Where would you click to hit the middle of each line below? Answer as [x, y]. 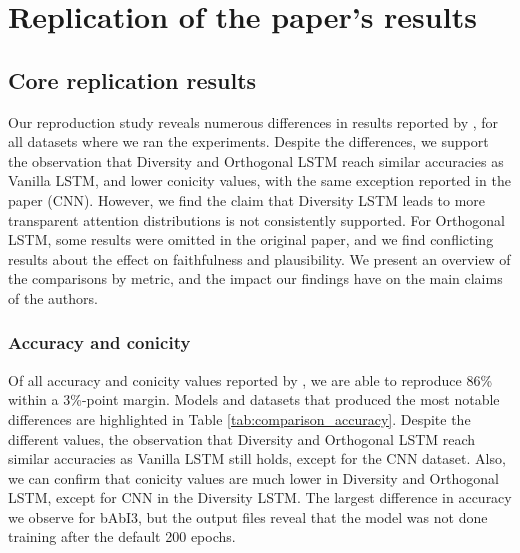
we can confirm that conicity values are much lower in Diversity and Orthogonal [253, 477]
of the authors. [53, 297]
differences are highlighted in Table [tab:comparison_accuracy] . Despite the [239, 418]
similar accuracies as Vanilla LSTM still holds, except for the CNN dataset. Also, [257, 458]
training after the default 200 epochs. [122, 536]
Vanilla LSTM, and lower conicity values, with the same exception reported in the [259, 180]
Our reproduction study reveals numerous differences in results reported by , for [253, 121]
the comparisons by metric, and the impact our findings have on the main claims [255, 278]
